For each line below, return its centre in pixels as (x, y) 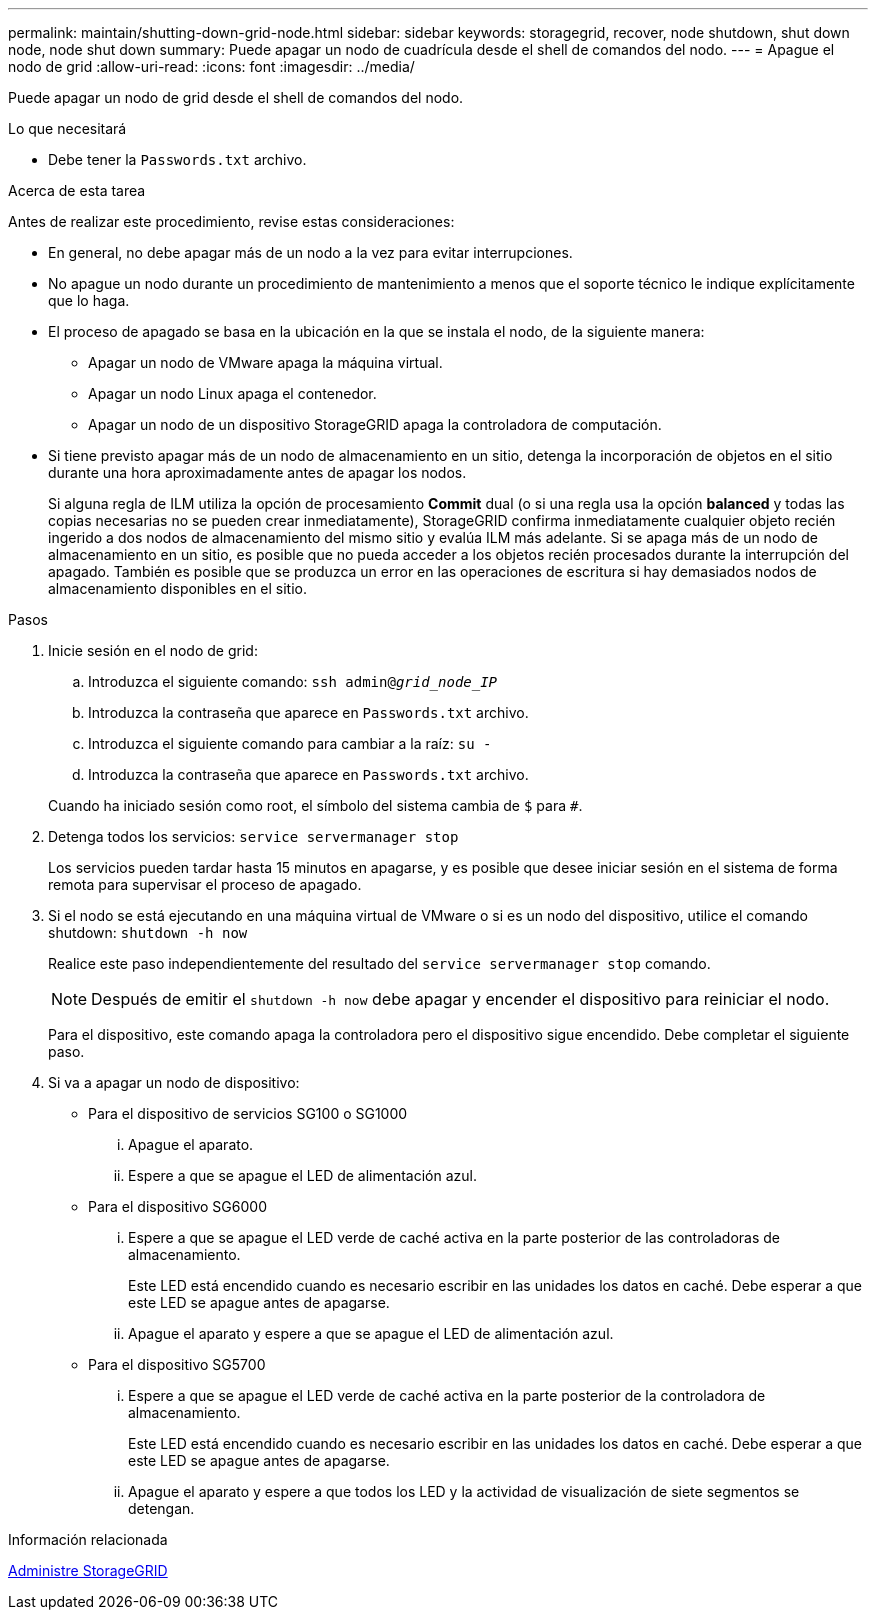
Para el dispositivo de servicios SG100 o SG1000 (248, 1113)
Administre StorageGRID (88, 1570)
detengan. (161, 1508)
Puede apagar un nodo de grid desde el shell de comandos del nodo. (236, 97)
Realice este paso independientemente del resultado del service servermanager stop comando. (379, 963)
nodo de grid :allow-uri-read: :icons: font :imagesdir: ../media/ (211, 66)
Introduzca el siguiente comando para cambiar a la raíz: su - (290, 743)
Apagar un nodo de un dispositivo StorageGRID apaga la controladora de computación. (375, 424)
